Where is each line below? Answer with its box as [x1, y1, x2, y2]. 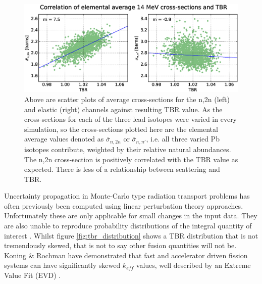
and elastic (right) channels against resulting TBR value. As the [24, 104, 223, 114]
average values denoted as [24, 133, 104, 144]
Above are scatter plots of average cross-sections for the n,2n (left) [24, 94, 230, 105]
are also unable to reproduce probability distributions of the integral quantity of [4, 220, 252, 231]
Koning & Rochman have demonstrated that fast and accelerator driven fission [4, 250, 248, 260]
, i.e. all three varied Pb [146, 133, 220, 144]
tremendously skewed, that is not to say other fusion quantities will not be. [4, 240, 237, 251]
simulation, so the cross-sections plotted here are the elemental [24, 123, 218, 134]
